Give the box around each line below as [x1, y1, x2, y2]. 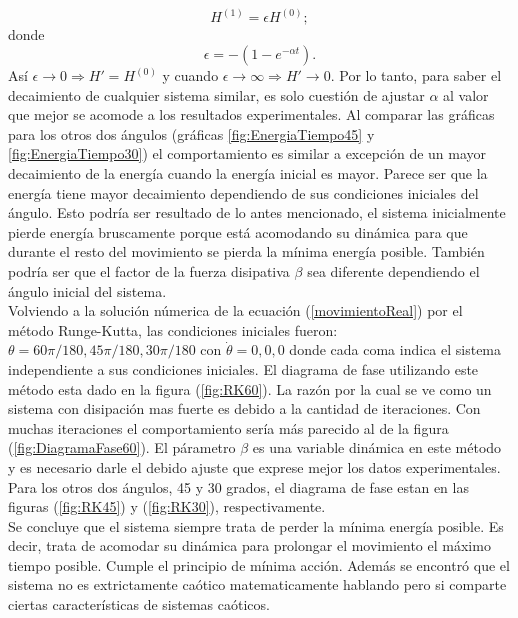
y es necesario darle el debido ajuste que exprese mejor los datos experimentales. [8, 456, 501, 477]
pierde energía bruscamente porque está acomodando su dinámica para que [8, 221, 468, 242]
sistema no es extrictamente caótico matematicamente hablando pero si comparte [8, 574, 507, 595]
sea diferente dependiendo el [307, 260, 480, 281]
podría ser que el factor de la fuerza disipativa [8, 260, 290, 281]
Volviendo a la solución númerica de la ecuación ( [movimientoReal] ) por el [8, 300, 463, 321]
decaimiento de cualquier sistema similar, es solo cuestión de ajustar [8, 84, 425, 105]
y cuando [162, 65, 219, 86]
